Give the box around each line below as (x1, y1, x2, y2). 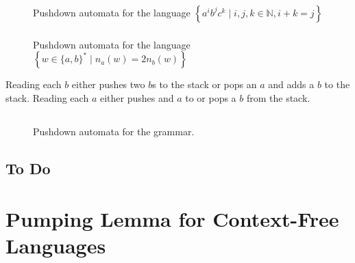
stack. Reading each (5, 91, 89, 105)
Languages (5, 231, 106, 259)
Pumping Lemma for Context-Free (5, 204, 339, 232)
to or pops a (185, 91, 236, 105)
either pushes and (99, 91, 174, 105)
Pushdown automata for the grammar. (33, 124, 195, 139)
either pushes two (71, 77, 145, 92)
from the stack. (246, 91, 310, 105)
